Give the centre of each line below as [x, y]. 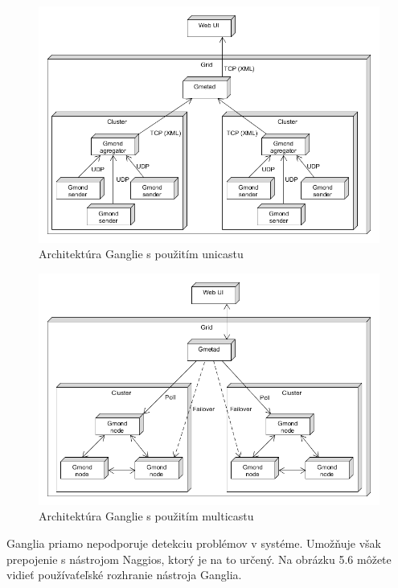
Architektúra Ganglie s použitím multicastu [146, 516]
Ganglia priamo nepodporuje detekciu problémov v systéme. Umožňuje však [194, 543]
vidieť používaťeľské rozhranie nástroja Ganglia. [124, 575]
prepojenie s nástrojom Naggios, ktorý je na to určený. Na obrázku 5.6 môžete [199, 559]
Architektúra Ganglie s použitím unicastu [141, 254]
